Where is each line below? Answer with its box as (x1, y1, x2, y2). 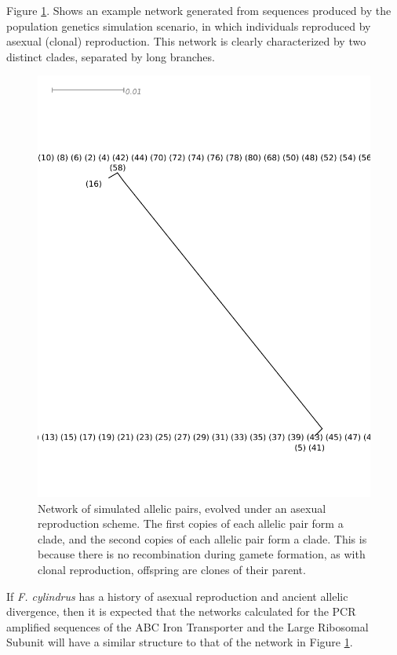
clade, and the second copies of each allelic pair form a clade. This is (38, 530, 367, 547)
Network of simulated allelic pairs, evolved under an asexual (38, 499, 326, 516)
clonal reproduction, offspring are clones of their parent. (38, 562, 306, 577)
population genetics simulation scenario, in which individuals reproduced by (6, 17, 371, 34)
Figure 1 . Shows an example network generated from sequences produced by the (6, 2, 392, 18)
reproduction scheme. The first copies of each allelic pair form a (38, 515, 344, 532)
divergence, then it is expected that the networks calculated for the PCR (6, 603, 356, 620)
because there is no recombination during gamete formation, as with (38, 546, 366, 562)
